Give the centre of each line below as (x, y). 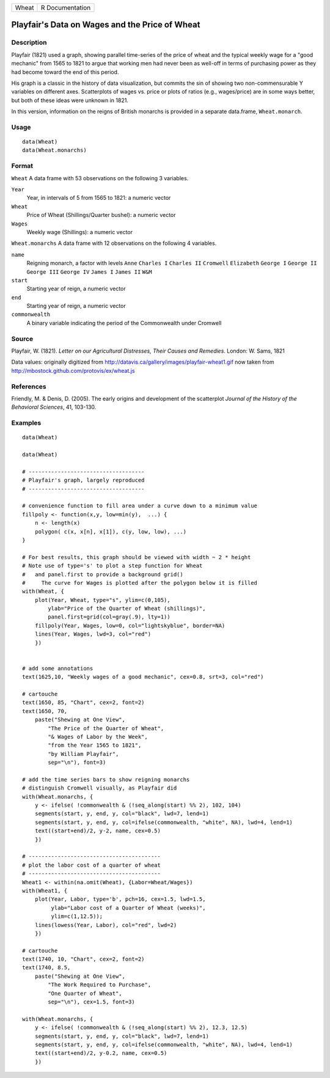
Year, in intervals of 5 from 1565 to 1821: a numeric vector (99, 198)
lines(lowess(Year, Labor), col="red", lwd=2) (106, 925)
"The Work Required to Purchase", (100, 985)
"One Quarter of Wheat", (85, 993)
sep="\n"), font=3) (77, 763)
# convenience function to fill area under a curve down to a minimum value (140, 506)
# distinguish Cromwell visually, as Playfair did (100, 788)
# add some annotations (58, 668)
